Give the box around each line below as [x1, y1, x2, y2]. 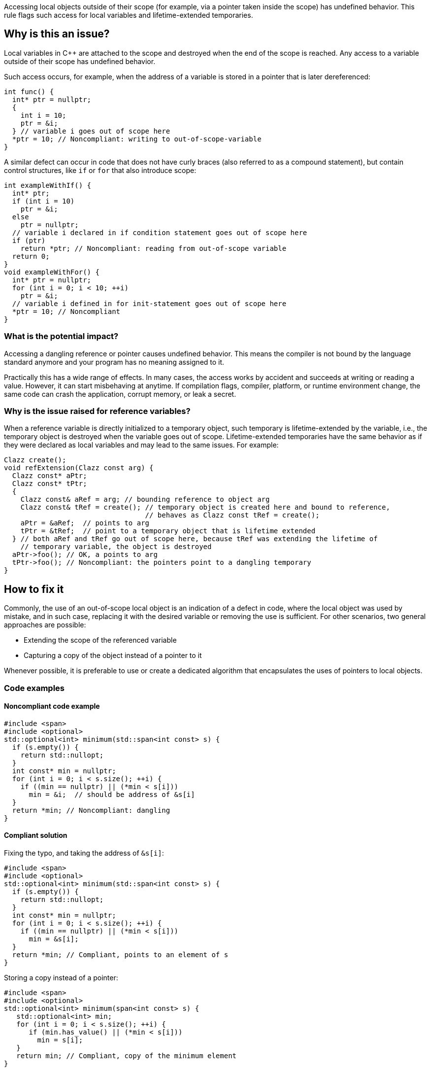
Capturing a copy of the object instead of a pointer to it [24, 651, 202, 660]
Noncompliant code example [4, 702, 100, 711]
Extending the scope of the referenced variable [24, 636, 177, 645]
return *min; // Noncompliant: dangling [12, 806, 170, 814]
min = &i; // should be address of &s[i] [29, 790, 195, 798]
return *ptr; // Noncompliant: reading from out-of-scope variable [20, 244, 287, 252]
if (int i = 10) [12, 197, 75, 205]
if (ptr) [12, 236, 46, 244]
